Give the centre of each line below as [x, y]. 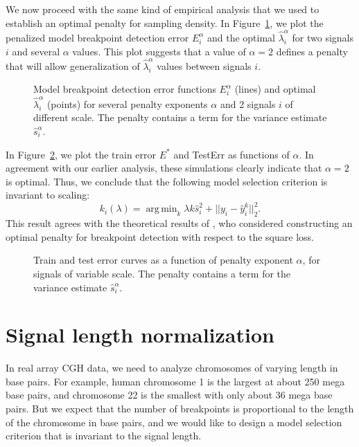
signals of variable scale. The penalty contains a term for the [162, 273]
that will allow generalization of [73, 65]
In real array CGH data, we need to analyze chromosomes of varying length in [172, 368]
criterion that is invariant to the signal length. [104, 436]
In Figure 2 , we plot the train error [81, 154]
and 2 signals [248, 103]
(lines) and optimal [275, 89]
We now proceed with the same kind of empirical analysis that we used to [163, 9]
